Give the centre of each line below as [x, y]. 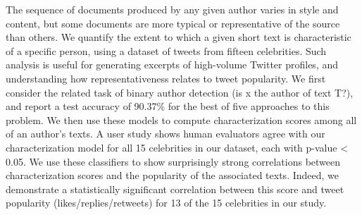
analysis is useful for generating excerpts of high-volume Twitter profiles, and [172, 64]
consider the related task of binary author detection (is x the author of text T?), [180, 92]
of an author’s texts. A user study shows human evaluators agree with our [166, 134]
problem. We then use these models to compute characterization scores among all [181, 119]
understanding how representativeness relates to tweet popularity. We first [166, 78]
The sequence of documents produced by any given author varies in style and [172, 9]
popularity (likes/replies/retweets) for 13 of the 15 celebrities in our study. [166, 203]
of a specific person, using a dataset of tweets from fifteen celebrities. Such [166, 50]
